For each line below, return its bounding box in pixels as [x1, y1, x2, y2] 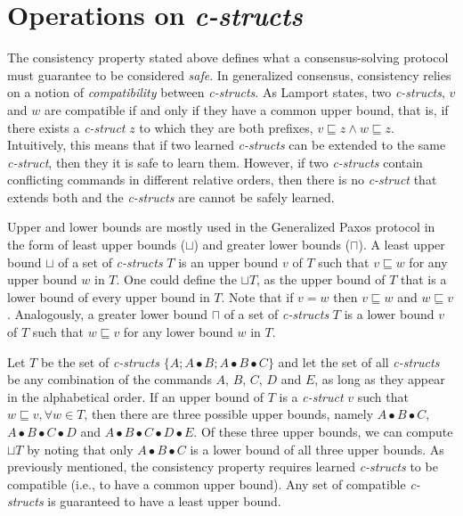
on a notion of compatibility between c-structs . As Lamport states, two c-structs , [7, 83, 445, 102]
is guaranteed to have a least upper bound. [47, 492, 281, 511]
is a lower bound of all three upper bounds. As [190, 439, 444, 458]
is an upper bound [178, 252, 279, 271]
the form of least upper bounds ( [7, 235, 186, 254]
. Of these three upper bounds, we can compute [193, 422, 453, 440]
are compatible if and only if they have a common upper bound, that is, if [44, 100, 449, 119]
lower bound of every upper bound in [7, 287, 210, 306]
